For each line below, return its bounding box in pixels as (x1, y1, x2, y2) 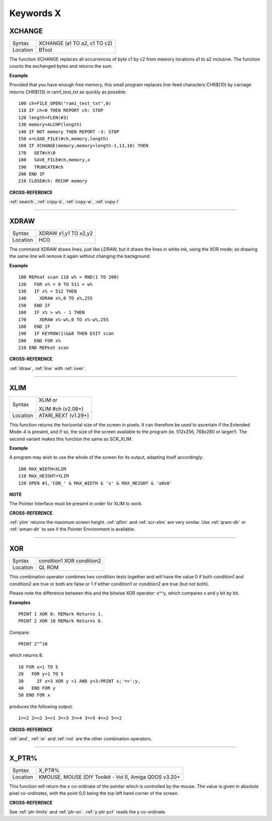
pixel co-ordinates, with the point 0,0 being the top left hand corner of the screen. (9, 790, 179, 796)
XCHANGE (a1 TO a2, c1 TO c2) (38, 40, 113, 47)
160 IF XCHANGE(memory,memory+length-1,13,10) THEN (18, 143, 149, 149)
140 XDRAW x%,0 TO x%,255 (18, 296, 93, 301)
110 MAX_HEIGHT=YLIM (18, 473, 69, 479)
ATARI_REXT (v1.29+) (38, 412, 89, 419)
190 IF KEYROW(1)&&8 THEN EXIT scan (18, 331, 114, 336)
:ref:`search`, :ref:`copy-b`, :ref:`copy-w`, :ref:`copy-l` (9, 199, 120, 205)
